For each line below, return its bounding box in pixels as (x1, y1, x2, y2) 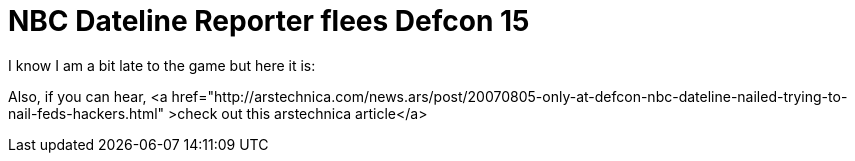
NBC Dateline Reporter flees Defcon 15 (8, 4, 530, 38)
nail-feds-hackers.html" (8, 104, 165, 122)
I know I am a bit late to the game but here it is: (8, 56, 316, 74)
